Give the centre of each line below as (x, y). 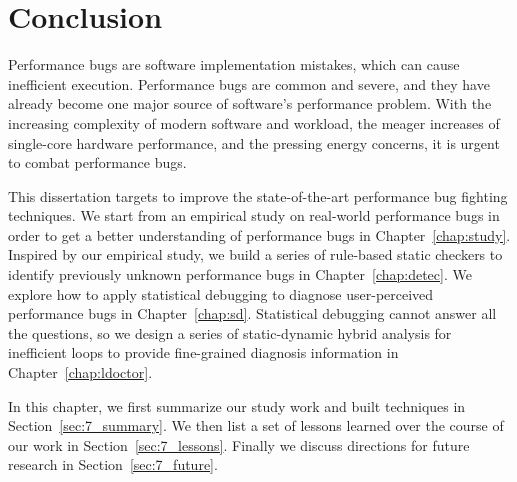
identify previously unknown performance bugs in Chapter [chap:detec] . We (240, 274)
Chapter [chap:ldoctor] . (80, 372)
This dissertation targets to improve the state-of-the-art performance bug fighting (258, 195)
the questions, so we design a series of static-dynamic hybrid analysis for (230, 332)
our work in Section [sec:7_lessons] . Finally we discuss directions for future (239, 444)
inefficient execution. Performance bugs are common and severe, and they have (249, 83)
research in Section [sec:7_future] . (113, 464)
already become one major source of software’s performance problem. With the (250, 103)
